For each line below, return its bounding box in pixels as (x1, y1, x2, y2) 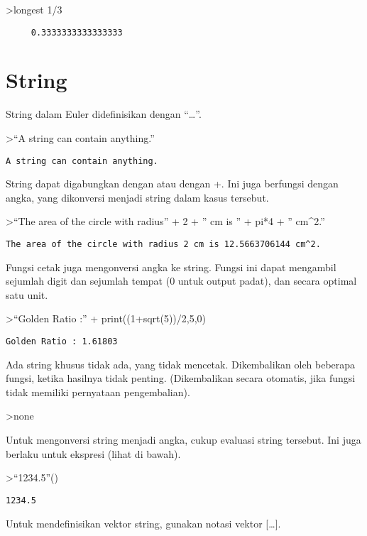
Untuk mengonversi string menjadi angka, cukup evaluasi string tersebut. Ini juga (6, 432, 361, 447)
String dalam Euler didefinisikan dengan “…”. (6, 106, 202, 121)
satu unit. (6, 287, 48, 302)
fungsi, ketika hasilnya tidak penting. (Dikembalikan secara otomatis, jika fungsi (6, 371, 356, 385)
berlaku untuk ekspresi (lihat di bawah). (6, 446, 181, 461)
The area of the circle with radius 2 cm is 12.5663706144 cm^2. (6, 239, 321, 249)
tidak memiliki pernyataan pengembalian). (6, 384, 190, 399)
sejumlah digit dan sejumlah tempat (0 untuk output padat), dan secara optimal (6, 273, 357, 288)
